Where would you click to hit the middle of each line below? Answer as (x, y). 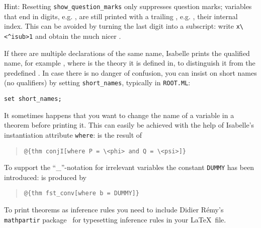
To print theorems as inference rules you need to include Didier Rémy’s (114, 210)
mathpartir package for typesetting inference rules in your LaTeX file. (115, 219)
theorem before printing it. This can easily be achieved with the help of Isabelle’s (129, 125)
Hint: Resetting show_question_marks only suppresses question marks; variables (128, 6)
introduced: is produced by (45, 177)
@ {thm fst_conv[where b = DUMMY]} (81, 193)
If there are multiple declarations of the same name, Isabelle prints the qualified (127, 53)
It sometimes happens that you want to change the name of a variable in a (119, 115)
